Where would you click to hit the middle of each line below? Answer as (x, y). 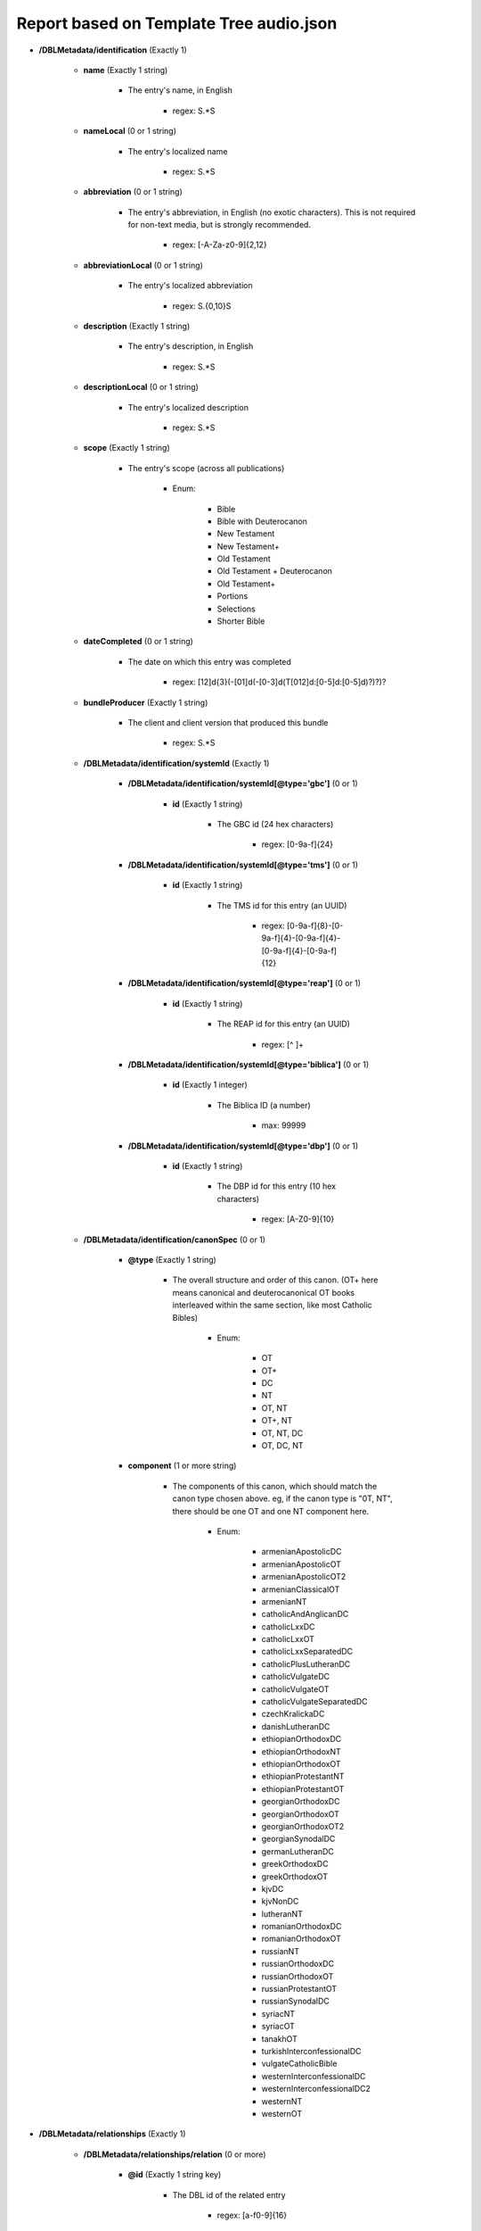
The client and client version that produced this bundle (228, 722)
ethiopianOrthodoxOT (301, 1764)
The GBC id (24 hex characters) (275, 824)
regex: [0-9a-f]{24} (298, 844)
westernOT (282, 2113)
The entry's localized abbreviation (190, 286)
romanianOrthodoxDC (302, 1927)
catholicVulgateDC (296, 1677)
